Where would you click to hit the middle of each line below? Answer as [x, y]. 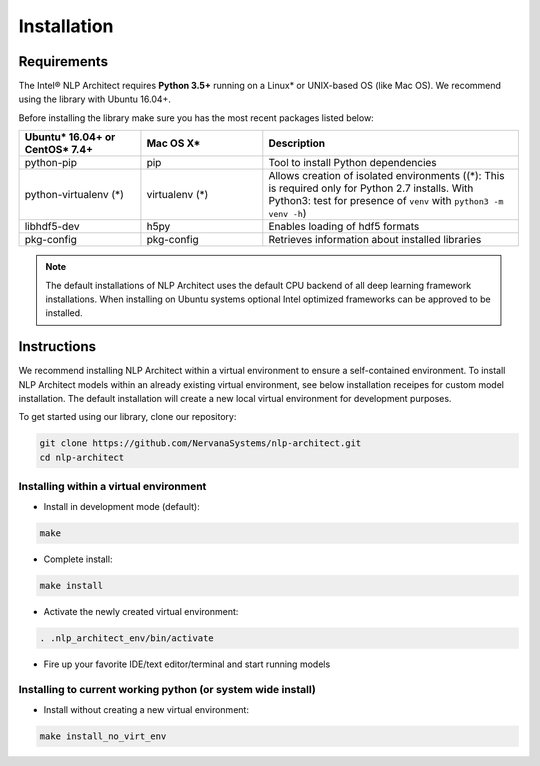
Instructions [57, 346]
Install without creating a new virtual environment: [146, 709]
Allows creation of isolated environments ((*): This [386, 176]
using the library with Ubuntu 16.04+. [95, 99]
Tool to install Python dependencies [352, 163]
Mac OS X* [173, 143]
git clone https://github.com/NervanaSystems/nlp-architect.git [200, 443]
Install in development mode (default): [121, 506]
